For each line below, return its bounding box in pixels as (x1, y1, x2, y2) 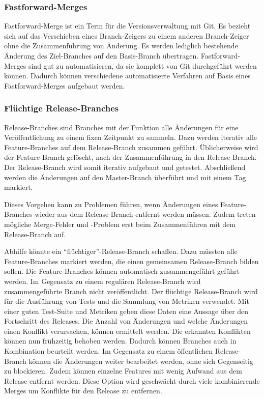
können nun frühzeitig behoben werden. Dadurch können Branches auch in (4, 335, 237, 346)
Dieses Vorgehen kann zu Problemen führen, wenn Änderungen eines (4, 198, 218, 209)
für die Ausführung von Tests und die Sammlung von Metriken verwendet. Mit (4, 296, 249, 306)
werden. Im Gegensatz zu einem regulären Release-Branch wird (4, 275, 201, 286)
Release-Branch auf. (4, 229, 66, 239)
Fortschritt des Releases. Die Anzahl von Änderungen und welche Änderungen (4, 316, 248, 326)
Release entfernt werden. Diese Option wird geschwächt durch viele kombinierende (4, 375, 260, 386)
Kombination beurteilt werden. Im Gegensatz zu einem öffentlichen (4, 346, 213, 356)
